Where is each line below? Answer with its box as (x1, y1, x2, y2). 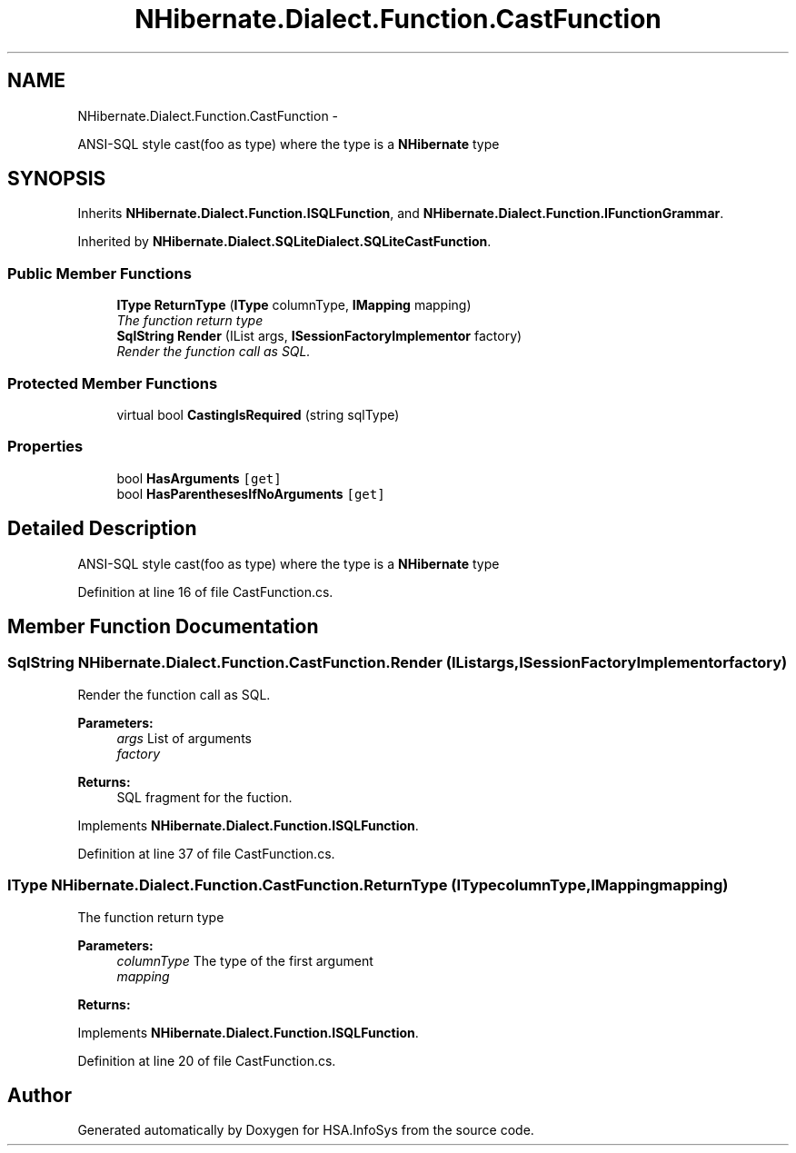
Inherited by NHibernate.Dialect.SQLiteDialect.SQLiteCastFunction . (77, 234, 492, 250)
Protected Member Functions (7, 373, 218, 393)
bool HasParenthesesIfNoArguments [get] (116, 485, 385, 502)
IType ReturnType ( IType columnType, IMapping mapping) (116, 297, 472, 313)
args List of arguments (116, 730, 252, 746)
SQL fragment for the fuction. (116, 789, 293, 805)
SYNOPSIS (7, 167, 106, 191)
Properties (7, 437, 84, 456)
